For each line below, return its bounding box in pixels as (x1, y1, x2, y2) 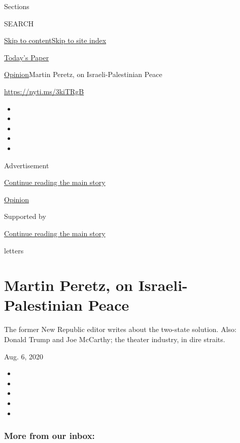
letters (4, 245, 24, 255)
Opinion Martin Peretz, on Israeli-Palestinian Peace (4, 69, 162, 80)
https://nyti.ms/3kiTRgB (4, 86, 84, 96)
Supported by (4, 211, 46, 221)
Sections (4, 1, 29, 11)
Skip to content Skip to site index (4, 35, 107, 46)
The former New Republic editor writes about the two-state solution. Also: (4, 324, 236, 335)
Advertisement (4, 160, 49, 170)
